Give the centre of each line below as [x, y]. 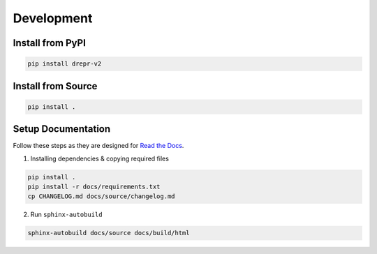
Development [53, 18]
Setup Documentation [62, 129]
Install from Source [55, 86]
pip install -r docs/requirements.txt [94, 187]
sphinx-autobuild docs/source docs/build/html [109, 233]
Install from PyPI [50, 43]
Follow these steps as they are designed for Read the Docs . [98, 146]
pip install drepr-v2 [65, 64]
